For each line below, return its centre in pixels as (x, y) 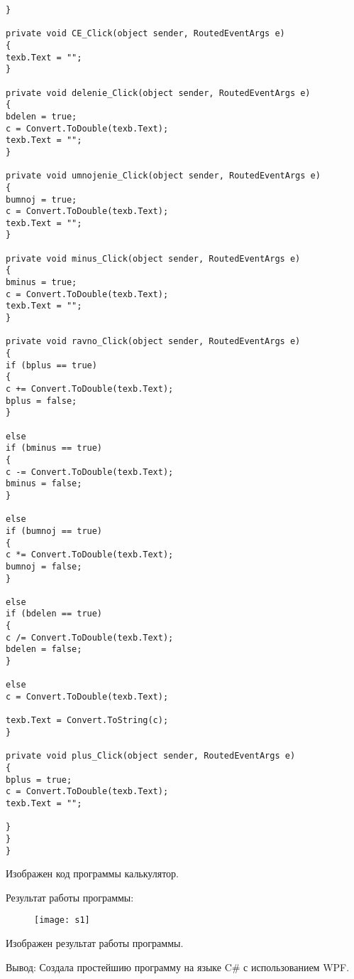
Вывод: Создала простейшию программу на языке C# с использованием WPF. (178, 967)
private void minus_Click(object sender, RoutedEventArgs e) (153, 258)
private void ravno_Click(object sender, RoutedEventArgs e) (153, 342)
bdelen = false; (44, 649)
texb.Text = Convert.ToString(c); (87, 721)
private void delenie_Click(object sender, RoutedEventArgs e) (158, 93)
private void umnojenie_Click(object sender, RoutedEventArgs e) (163, 176)
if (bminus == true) (54, 448)
